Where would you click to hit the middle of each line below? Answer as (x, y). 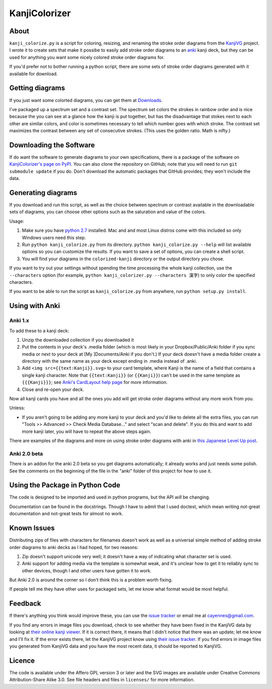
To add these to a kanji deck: (39, 330)
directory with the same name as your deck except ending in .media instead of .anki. (110, 361)
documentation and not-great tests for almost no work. (66, 514)
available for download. (33, 74)
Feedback (25, 604)
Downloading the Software (52, 145)
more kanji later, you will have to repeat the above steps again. (87, 431)
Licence (22, 660)
